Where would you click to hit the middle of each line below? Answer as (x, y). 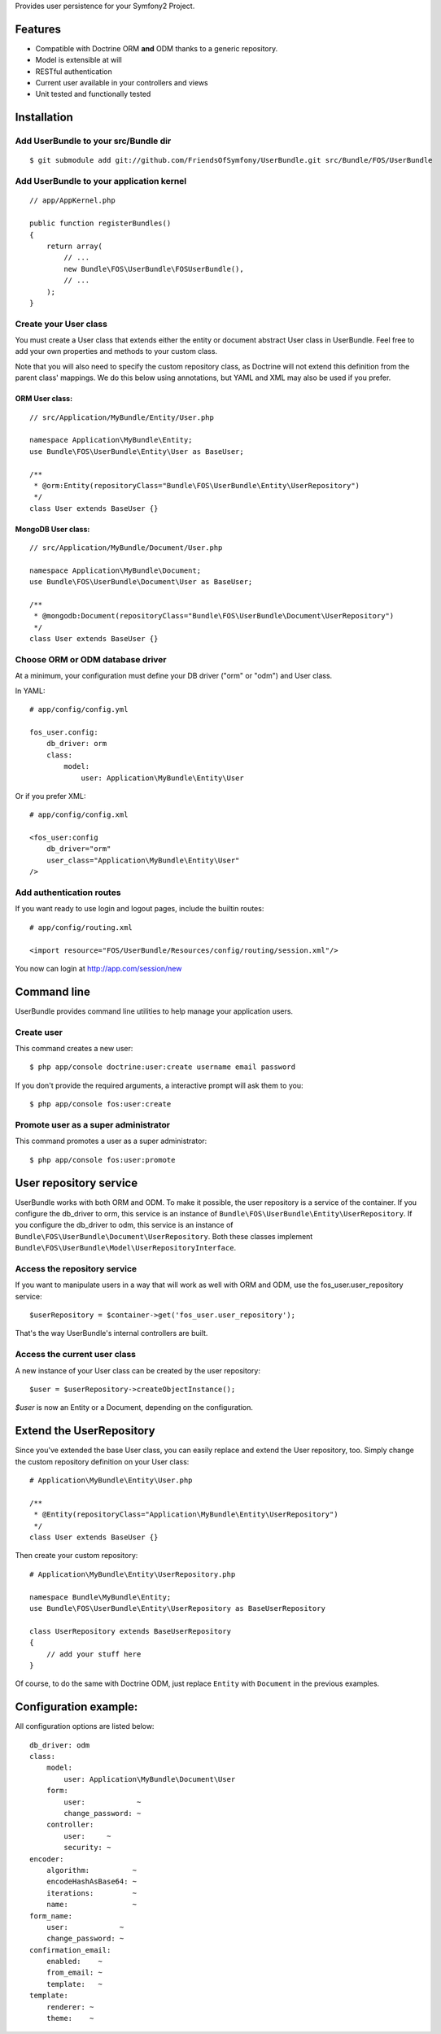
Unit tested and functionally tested (93, 94)
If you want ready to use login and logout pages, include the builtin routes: (140, 909)
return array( (74, 246)
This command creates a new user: (74, 1048)
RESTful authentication (74, 71)
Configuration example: (76, 1707)
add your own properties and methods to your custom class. (116, 351)
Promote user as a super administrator (93, 1124)
